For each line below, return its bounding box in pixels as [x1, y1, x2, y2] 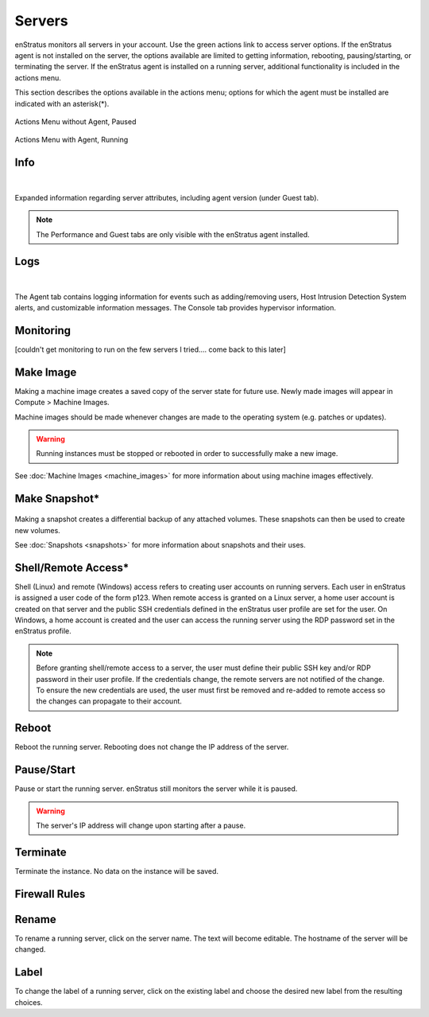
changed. [14, 945, 46, 954]
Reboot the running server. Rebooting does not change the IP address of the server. [14, 742, 289, 752]
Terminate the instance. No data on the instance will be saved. [14, 866, 218, 875]
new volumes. [14, 525, 61, 535]
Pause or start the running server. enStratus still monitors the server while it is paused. [14, 784, 298, 793]
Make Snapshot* [14, 492, 100, 505]
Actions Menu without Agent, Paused [14, 116, 137, 127]
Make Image [14, 365, 77, 379]
